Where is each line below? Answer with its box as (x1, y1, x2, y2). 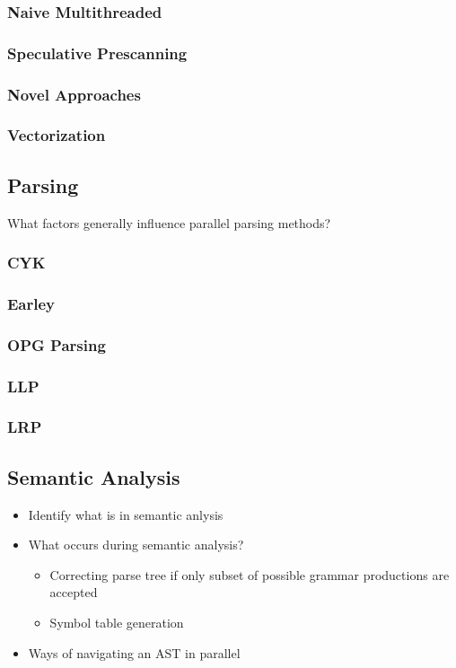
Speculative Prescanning (7, 41, 188, 64)
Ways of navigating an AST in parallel (28, 643, 241, 662)
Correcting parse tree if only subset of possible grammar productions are (49, 565, 450, 584)
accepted (49, 583, 98, 602)
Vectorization (7, 124, 106, 146)
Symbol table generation (49, 612, 184, 631)
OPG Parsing (7, 333, 106, 356)
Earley (7, 292, 56, 314)
